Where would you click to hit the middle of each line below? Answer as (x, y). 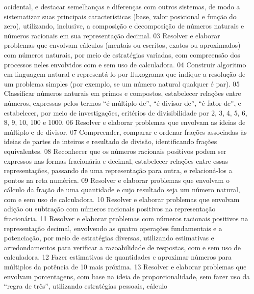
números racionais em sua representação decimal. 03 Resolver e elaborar (112, 35)
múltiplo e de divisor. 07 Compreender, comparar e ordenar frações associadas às (126, 132)
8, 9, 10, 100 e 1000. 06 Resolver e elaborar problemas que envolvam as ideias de (125, 122)
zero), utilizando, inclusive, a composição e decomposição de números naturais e (124, 26)
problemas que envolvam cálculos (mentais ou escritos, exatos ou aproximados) (122, 45)
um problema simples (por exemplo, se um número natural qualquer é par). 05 (122, 83)
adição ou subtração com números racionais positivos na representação (110, 209)
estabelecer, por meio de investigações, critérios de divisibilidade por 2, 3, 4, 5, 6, (126, 112)
